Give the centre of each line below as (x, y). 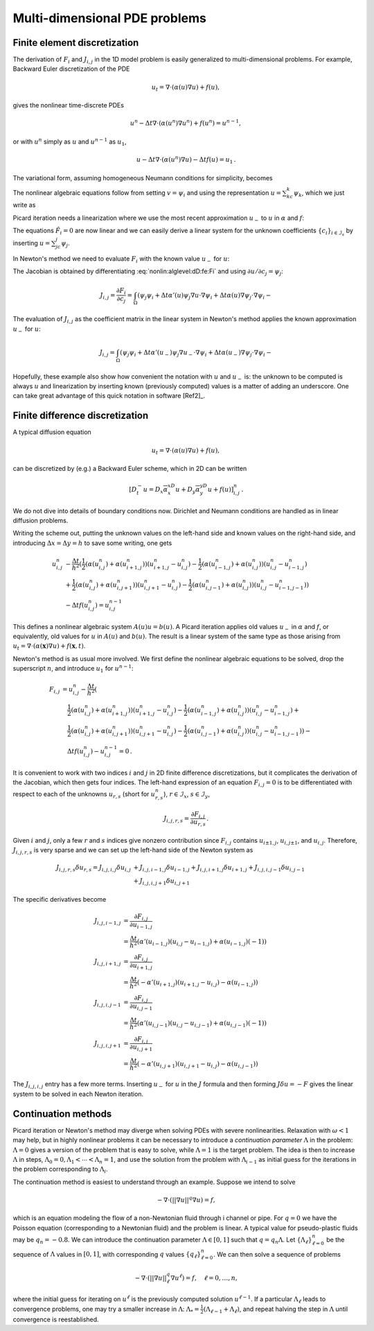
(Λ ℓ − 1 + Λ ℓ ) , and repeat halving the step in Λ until (276, 1309)
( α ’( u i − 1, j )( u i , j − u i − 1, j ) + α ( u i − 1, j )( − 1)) (202, 942)
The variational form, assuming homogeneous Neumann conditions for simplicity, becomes (143, 178)
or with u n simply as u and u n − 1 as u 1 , (70, 142)
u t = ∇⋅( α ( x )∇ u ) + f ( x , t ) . (49, 647)
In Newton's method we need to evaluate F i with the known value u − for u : (121, 259)
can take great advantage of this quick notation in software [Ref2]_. (109, 396)
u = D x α (155, 490)
